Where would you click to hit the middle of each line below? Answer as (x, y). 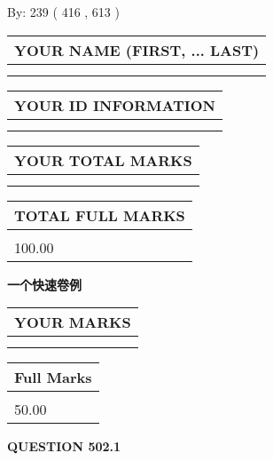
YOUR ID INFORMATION (115, 105)
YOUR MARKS (73, 322)
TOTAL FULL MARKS (100, 215)
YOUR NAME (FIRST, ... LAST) (137, 50)
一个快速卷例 (44, 284)
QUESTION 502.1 (64, 446)
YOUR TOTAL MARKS (103, 160)
